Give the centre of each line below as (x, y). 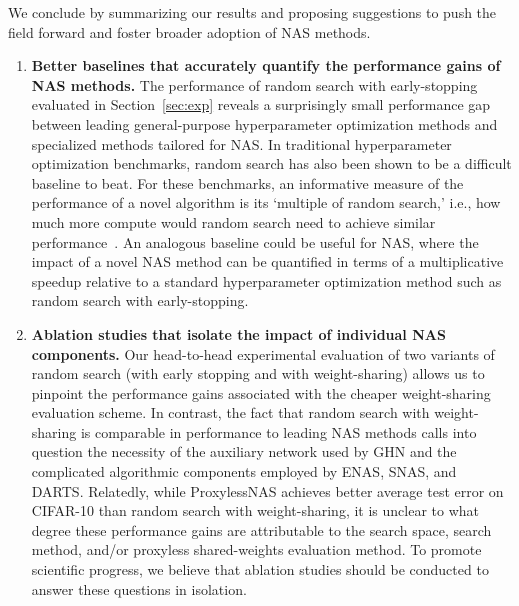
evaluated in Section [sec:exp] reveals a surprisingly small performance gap (261, 104)
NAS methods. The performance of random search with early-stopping (254, 84)
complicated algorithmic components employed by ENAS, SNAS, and (244, 471)
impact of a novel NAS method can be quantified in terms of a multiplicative (267, 261)
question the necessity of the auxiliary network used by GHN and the (244, 451)
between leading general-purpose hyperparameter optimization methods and (264, 123)
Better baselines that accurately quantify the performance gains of (266, 65)
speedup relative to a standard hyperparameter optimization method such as (266, 280)
